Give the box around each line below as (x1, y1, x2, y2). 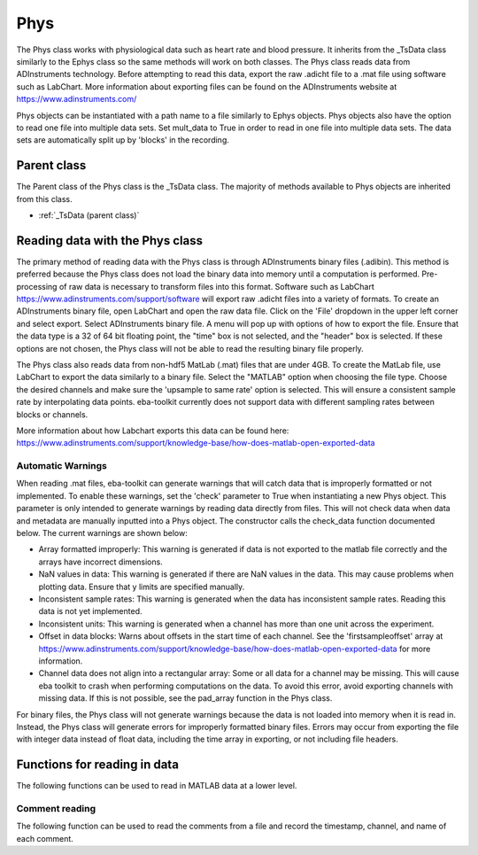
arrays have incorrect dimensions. (38, 556, 163, 567)
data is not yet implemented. (38, 606, 143, 617)
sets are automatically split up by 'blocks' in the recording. (16, 135, 230, 145)
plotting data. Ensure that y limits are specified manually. (38, 581, 245, 592)
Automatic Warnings (16, 460, 108, 472)
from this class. (16, 193, 73, 204)
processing (16, 281, 58, 291)
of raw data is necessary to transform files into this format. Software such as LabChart (58, 281, 375, 291)
